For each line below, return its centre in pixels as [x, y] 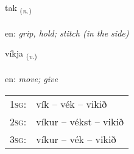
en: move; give [31, 79]
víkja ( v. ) [21, 54]
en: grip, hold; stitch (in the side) [67, 33]
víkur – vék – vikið [76, 139]
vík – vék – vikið [72, 103]
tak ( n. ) [18, 8]
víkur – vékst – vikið [80, 121]
